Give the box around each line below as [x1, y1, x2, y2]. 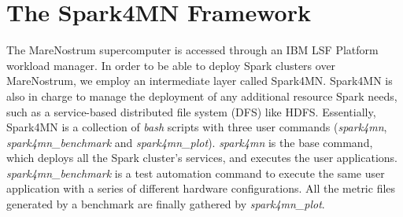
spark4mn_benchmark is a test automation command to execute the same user [6, 164, 385, 181]
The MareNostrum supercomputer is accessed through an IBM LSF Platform [6, 42, 379, 58]
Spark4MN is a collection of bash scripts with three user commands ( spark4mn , [6, 119, 387, 135]
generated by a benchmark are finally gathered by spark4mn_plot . [6, 196, 325, 212]
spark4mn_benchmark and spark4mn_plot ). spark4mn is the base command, [6, 134, 373, 150]
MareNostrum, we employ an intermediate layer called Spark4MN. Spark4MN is [6, 72, 393, 89]
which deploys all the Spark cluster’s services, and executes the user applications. [6, 149, 397, 166]
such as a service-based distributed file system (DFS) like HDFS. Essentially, [6, 103, 376, 120]
